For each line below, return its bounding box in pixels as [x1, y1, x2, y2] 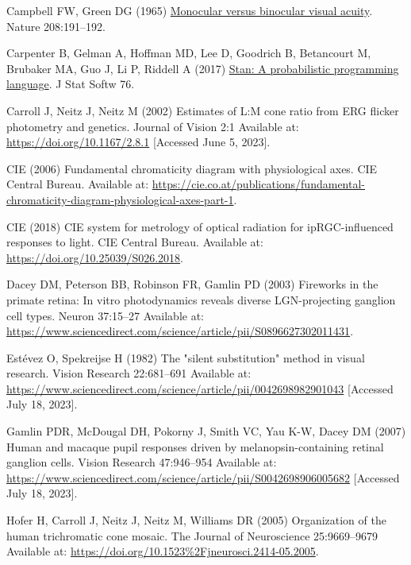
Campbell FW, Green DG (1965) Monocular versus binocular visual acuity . [6, 2, 373, 18]
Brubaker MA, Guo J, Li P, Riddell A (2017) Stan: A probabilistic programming [6, 60, 399, 76]
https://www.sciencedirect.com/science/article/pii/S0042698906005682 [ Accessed [6, 469, 400, 486]
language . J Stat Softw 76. [6, 75, 135, 92]
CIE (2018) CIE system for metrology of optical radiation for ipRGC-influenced [6, 218, 394, 234]
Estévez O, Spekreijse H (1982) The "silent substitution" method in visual [6, 349, 365, 366]
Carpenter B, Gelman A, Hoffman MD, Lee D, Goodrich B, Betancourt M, [6, 45, 371, 61]
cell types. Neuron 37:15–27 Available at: [6, 307, 205, 323]
